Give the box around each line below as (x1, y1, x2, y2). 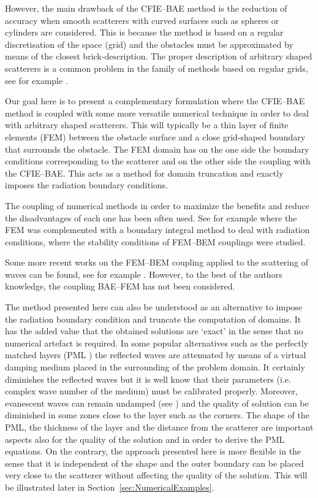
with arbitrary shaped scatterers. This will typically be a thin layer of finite (5, 118, 289, 131)
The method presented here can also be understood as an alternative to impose (5, 301, 303, 313)
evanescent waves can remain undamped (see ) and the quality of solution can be (5, 396, 309, 409)
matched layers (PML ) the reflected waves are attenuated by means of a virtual (5, 348, 306, 361)
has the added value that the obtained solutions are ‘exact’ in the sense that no (5, 324, 303, 337)
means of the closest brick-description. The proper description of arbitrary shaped (5, 50, 312, 63)
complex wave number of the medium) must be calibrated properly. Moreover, (5, 385, 298, 397)
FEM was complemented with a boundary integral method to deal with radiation (5, 223, 310, 236)
